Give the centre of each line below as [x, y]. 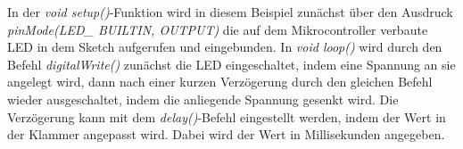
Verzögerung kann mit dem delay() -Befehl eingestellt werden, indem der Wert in [227, 116]
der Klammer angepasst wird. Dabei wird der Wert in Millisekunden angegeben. [226, 134]
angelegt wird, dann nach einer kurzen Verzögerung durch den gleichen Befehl [220, 82]
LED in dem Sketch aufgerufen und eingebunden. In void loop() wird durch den [225, 47]
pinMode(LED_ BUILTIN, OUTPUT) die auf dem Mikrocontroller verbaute [218, 29]
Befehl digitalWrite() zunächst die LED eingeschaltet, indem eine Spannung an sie [231, 64]
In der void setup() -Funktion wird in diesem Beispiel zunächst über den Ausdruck [230, 12]
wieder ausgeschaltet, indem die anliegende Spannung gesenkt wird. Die [203, 99]
